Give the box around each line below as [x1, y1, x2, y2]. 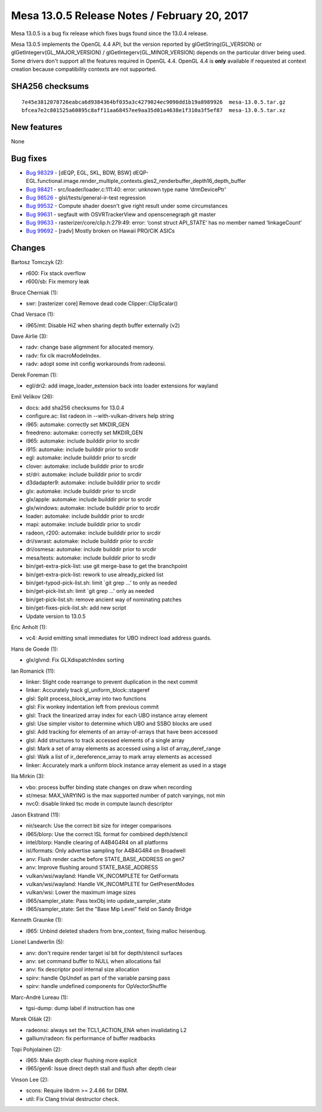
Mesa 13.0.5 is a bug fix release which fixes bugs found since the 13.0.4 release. [11, 30, 208, 37]
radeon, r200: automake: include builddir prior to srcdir [26, 529, 161, 536]
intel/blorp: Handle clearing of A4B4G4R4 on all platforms [26, 838, 168, 846]
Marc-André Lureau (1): [11, 993, 69, 1001]
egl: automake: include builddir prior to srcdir [26, 454, 137, 461]
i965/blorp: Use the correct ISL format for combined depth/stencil [26, 830, 188, 837]
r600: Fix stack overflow [26, 269, 86, 277]
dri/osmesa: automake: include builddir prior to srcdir [26, 546, 157, 553]
